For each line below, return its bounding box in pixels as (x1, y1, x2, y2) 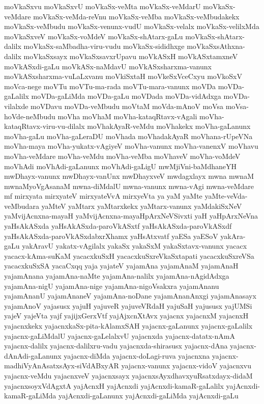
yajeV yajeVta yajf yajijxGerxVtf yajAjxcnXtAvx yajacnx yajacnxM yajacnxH (4, 310, 249, 321)
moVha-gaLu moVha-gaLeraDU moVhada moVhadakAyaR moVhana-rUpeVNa (4, 130, 253, 141)
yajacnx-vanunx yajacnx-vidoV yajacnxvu (121, 360, 252, 371)
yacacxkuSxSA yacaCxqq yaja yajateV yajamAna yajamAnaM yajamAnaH (4, 260, 239, 271)
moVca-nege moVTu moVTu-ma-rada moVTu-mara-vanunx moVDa (4, 80, 216, 91)
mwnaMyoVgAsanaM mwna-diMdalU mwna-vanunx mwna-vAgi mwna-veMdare (4, 180, 254, 191)
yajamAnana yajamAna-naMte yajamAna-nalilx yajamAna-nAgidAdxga (4, 271, 229, 281)
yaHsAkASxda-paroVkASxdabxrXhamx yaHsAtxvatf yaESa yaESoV (4, 230, 218, 241)
